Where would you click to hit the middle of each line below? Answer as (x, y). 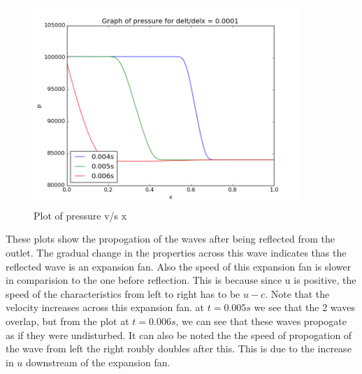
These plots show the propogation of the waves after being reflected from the (170, 239)
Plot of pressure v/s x (80, 215)
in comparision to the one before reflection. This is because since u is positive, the (181, 280)
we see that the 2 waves (304, 307)
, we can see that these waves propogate (261, 321)
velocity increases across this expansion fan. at (105, 307)
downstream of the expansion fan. (98, 362)
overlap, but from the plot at (67, 321)
